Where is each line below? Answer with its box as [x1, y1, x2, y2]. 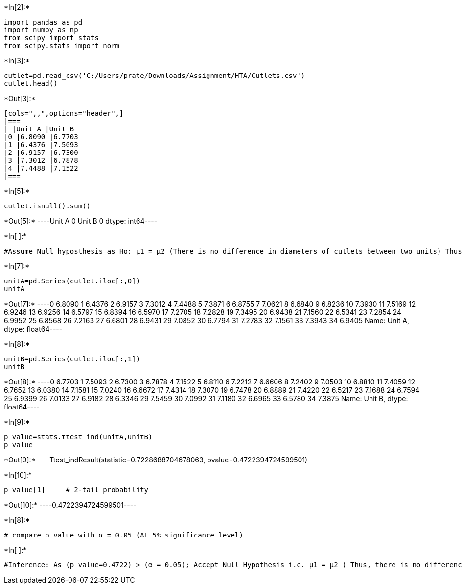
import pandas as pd [4, 18, 83, 26]
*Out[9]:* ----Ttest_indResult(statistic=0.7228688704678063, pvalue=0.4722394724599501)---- [4, 456, 320, 464]
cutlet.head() [4, 79, 58, 87]
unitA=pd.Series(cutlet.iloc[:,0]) [4, 277, 140, 285]
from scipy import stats [4, 34, 99, 42]
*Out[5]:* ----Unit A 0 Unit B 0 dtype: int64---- [4, 217, 158, 225]
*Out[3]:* [4, 94, 36, 102]
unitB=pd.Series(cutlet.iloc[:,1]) [4, 355, 140, 363]
